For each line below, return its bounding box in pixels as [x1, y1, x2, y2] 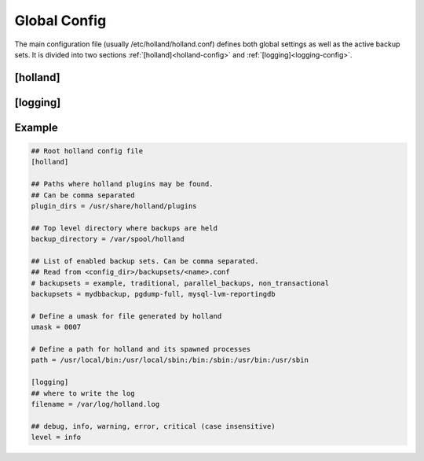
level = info [31, 433, 82, 442]
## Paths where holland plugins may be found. [31, 179, 214, 189]
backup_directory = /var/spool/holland [31, 234, 185, 244]
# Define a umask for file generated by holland [31, 312, 222, 320]
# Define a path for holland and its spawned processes [31, 345, 251, 353]
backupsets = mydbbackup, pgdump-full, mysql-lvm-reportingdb [31, 290, 276, 299]
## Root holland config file [31, 146, 144, 155]
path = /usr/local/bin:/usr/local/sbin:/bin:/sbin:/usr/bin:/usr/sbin [31, 356, 309, 365]
